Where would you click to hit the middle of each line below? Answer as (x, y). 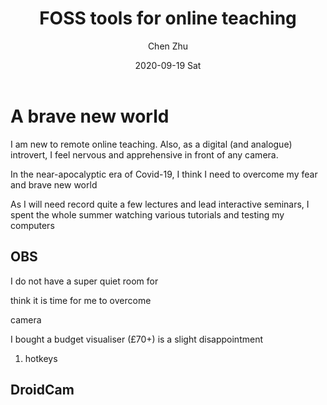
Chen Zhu (168, 46)
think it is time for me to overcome (81, 300)
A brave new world (90, 116)
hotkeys (41, 358)
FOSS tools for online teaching (168, 18)
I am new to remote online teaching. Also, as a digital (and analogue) (151, 144)
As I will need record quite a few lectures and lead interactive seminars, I (160, 204)
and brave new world (54, 184)
